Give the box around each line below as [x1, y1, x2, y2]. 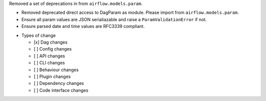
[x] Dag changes [33, 39, 67, 45]
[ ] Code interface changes [33, 87, 89, 93]
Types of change [21, 32, 56, 38]
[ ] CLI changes [33, 60, 65, 66]
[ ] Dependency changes [33, 80, 84, 86]
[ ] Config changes [33, 46, 72, 52]
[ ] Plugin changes [33, 74, 71, 79]
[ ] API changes [33, 53, 65, 59]
